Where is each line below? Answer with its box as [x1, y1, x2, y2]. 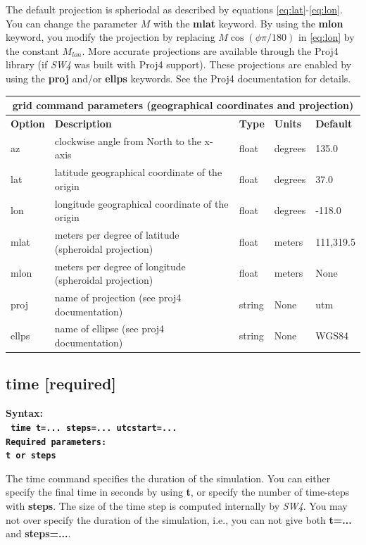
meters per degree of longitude [54, 258, 186, 273]
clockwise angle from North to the [54, 133, 201, 148]
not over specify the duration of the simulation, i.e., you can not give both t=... [6, 512, 352, 527]
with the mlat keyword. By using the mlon [153, 15, 343, 30]
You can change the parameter [6, 15, 138, 30]
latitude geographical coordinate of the [54, 165, 222, 180]
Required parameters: [6, 437, 107, 447]
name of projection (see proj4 [54, 289, 182, 304]
